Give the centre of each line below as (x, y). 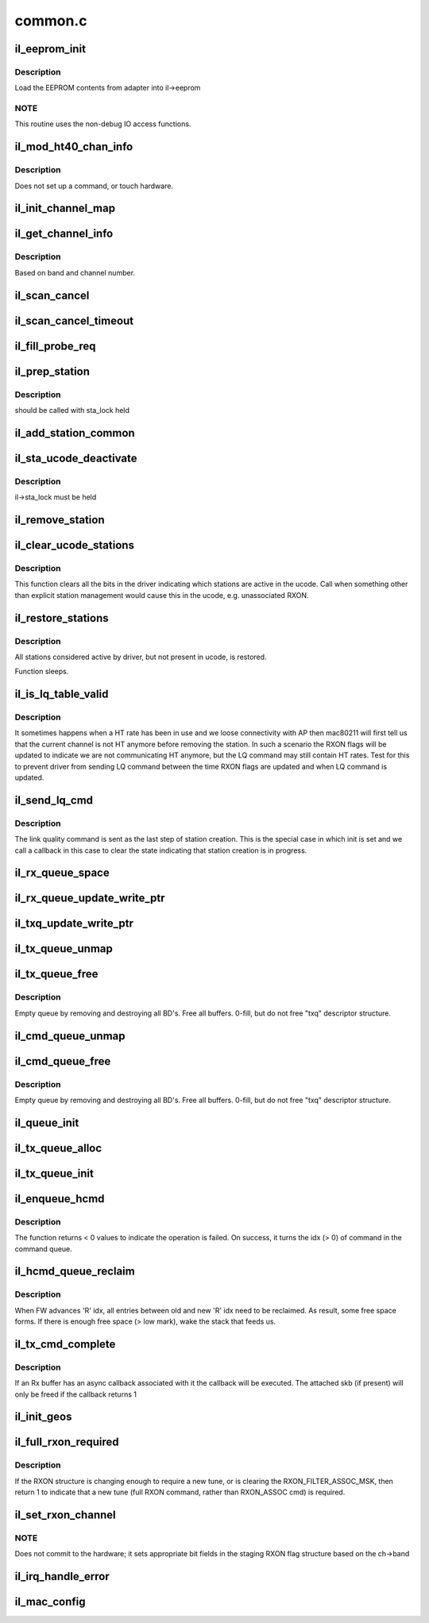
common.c (51, 21)
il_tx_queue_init (54, 1173)
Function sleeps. (42, 672)
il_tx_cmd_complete (65, 1344)
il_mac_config (50, 1602)
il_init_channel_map (65, 208)
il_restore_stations (62, 618)
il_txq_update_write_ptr (74, 924)
